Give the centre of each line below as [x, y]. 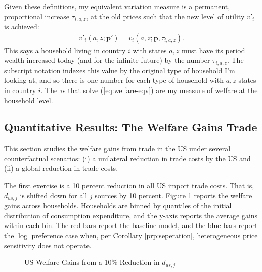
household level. [29, 100]
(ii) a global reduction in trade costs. [61, 168]
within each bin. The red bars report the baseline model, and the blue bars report [131, 225]
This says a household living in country [65, 50]
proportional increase [37, 16]
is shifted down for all [54, 195]
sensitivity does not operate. [48, 245]
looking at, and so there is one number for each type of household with [114, 80]
